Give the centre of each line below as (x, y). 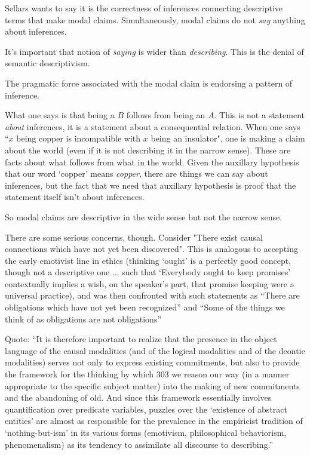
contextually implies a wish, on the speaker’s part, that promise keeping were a (150, 283)
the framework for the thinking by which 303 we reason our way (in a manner (147, 374)
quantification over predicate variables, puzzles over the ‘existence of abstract (146, 409)
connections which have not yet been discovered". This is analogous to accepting (151, 249)
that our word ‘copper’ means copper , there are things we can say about (136, 173)
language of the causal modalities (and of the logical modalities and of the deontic (155, 350)
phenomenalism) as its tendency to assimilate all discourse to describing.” (139, 444)
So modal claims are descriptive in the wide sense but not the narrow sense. (144, 216)
